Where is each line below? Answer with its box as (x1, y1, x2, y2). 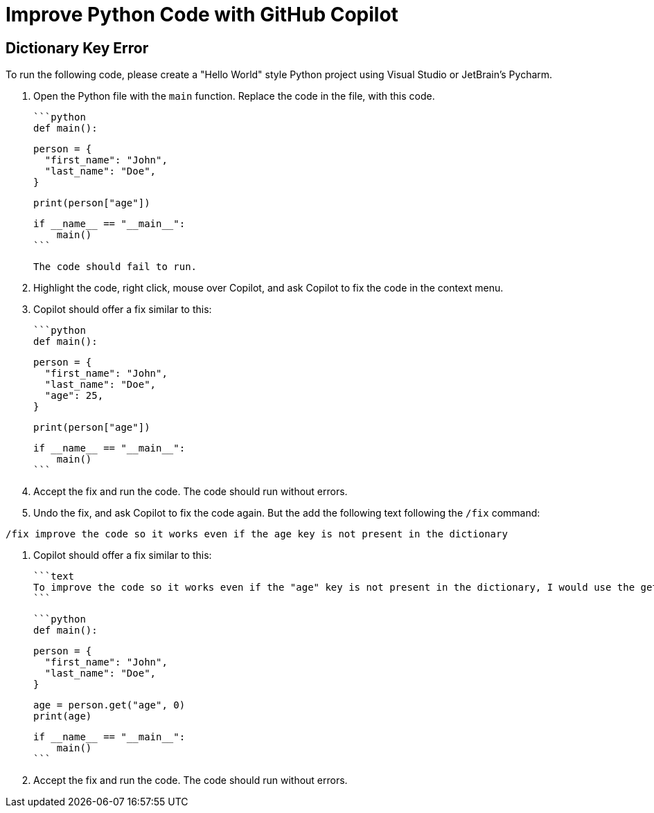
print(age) (33, 711, 92, 722)
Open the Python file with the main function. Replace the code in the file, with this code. (33, 90, 435, 102)
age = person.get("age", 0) (33, 699, 186, 711)
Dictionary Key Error (6, 39, 149, 57)
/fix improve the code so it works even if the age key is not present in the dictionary (6, 528, 508, 540)
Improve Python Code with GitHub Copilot (6, 3, 398, 26)
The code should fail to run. (33, 261, 197, 273)
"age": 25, (44, 390, 104, 402)
